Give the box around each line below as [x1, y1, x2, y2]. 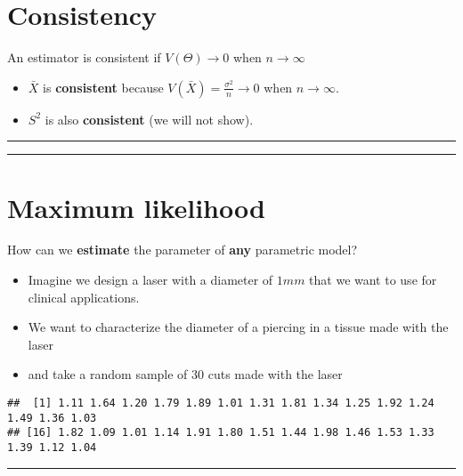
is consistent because [43, 77, 164, 96]
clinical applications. [28, 287, 140, 306]
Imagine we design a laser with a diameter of [28, 270, 273, 289]
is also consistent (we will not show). [45, 109, 254, 128]
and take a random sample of [28, 365, 188, 383]
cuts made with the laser [207, 365, 343, 383]
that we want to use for [309, 270, 437, 289]
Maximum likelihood [7, 189, 265, 225]
